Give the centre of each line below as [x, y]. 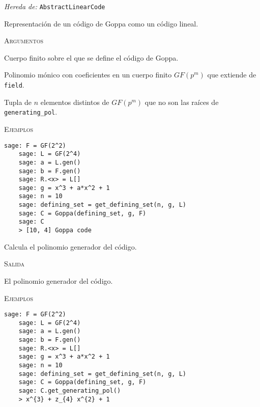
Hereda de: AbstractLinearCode [55, 6]
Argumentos [24, 40]
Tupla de [18, 102]
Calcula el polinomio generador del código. [70, 246]
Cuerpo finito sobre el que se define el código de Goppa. [91, 57]
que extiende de [232, 75]
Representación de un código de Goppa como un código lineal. [101, 23]
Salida [15, 264]
